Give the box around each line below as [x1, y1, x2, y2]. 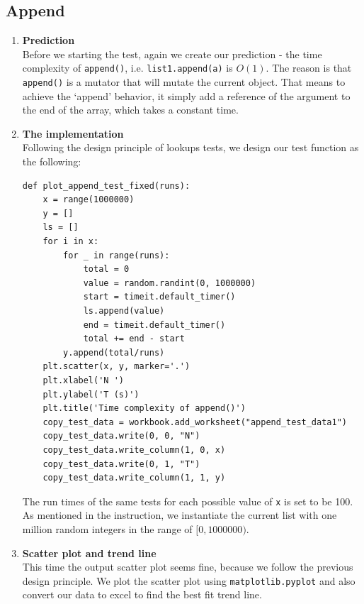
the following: [22, 154, 81, 169]
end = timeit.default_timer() [83, 319, 226, 330]
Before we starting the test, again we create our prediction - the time [22, 46, 322, 61]
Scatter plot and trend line [22, 545, 157, 560]
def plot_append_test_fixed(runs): [22, 180, 190, 191]
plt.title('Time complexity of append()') [42, 403, 246, 414]
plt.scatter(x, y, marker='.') [42, 361, 190, 372]
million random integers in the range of [22, 521, 193, 536]
